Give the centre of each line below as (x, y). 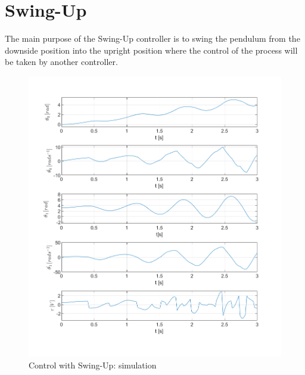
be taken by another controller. (61, 62)
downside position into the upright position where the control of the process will (151, 50)
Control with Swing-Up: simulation (93, 365)
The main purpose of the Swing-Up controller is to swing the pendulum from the (152, 38)
